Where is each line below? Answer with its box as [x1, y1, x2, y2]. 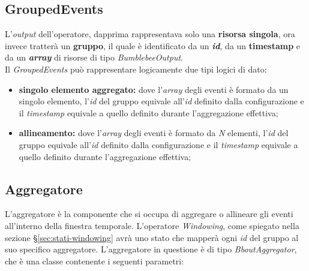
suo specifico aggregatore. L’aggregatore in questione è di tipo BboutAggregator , [5, 243, 297, 255]
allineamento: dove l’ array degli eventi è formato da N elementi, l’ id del [19, 127, 289, 139]
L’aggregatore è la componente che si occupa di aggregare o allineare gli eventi [5, 207, 293, 220]
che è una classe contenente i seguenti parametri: [5, 254, 184, 267]
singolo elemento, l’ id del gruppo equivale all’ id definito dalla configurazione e [19, 95, 304, 107]
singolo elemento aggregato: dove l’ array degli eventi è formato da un [19, 83, 289, 95]
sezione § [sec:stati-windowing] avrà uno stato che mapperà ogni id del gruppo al [5, 231, 299, 243]
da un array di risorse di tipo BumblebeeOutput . [5, 51, 183, 64]
